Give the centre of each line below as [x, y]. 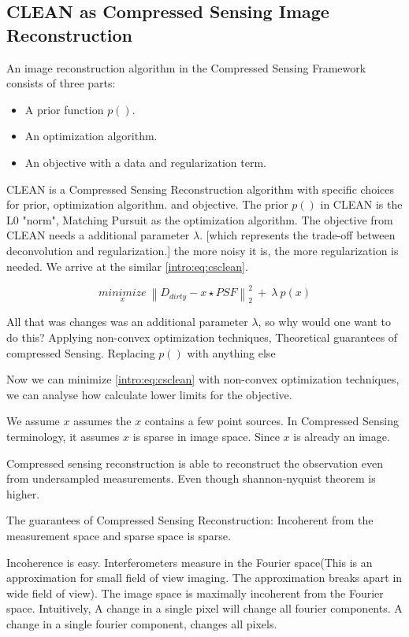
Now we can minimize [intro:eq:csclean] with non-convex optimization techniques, [203, 379]
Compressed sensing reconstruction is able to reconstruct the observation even [195, 463]
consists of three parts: [61, 83]
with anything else [231, 352]
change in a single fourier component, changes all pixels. [142, 623]
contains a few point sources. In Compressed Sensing [271, 421]
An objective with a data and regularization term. [145, 162]
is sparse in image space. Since [206, 436]
